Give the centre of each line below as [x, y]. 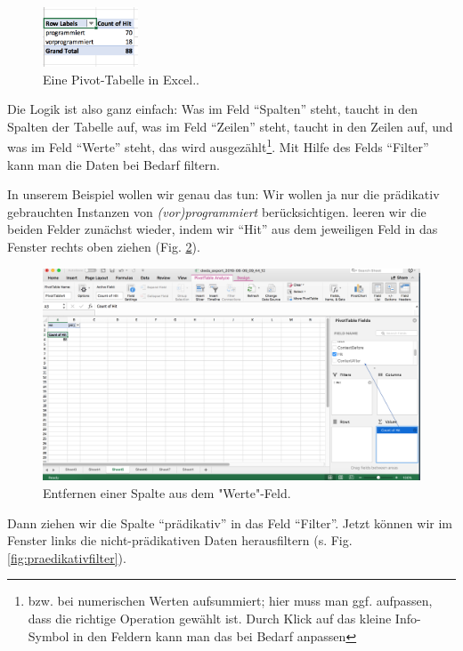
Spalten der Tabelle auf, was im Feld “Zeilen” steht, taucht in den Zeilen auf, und [230, 126]
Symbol [49, 635]
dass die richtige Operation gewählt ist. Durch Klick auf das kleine [210, 619]
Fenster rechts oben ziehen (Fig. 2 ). [104, 246]
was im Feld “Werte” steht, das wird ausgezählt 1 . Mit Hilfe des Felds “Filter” [218, 146]
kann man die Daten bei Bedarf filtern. [114, 164]
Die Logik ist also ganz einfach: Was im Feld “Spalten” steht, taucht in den [212, 109]
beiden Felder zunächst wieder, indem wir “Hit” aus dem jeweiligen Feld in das [223, 229]
